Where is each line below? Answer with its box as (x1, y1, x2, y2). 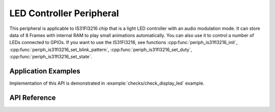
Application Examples (9, 66, 81, 76)
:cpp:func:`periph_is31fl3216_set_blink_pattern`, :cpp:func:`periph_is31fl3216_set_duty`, (9, 46, 193, 53)
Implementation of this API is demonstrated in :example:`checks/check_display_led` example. (9, 80, 205, 86)
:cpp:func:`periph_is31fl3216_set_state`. (9, 54, 93, 60)
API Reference (9, 93, 56, 102)
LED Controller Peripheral (9, 8, 119, 19)
